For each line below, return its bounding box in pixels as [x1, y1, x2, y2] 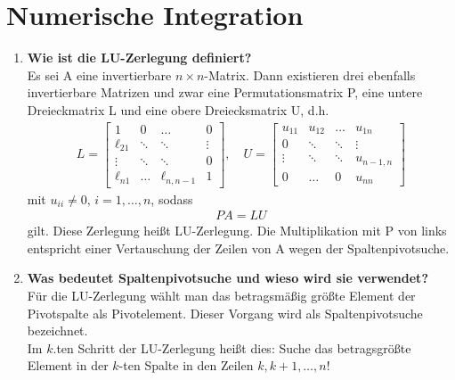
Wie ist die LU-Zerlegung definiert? [27, 48, 252, 67]
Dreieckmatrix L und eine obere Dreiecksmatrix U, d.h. [27, 100, 329, 119]
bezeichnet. [27, 321, 88, 340]
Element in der [27, 356, 109, 375]
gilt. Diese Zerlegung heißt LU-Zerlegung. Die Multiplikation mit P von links [27, 221, 447, 240]
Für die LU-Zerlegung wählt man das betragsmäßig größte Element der [27, 285, 416, 304]
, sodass [150, 189, 193, 208]
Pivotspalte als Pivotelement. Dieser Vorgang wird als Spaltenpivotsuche [27, 303, 423, 322]
